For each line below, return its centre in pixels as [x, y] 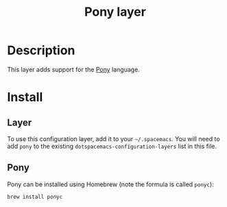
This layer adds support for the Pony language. [74, 69]
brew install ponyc [35, 197]
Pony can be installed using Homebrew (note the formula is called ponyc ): [110, 184]
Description [41, 50]
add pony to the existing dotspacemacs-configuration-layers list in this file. [112, 146]
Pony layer [115, 12]
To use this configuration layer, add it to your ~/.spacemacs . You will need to [114, 138]
